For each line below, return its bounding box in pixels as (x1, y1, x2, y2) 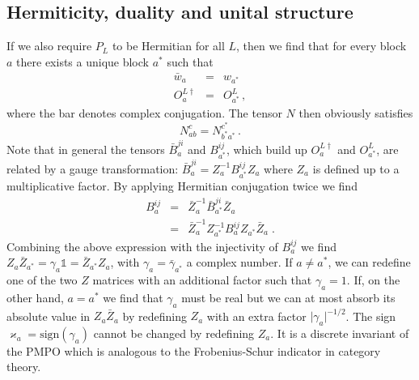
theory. (6, 358, 41, 375)
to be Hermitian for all (112, 37, 225, 54)
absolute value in (6, 307, 91, 324)
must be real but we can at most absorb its (181, 288, 396, 305)
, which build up (226, 140, 307, 157)
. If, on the (346, 271, 400, 288)
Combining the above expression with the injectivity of (6, 237, 278, 254)
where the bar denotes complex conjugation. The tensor (6, 105, 282, 122)
